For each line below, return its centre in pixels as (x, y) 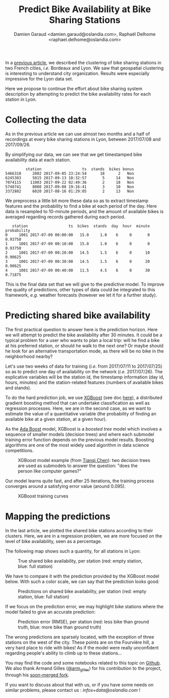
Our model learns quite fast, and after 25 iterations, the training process (80, 481)
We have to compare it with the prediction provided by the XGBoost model (82, 576)
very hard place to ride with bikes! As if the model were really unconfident (82, 647)
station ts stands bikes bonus (80, 169)
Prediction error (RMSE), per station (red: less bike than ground (83, 622)
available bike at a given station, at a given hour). (56, 419)
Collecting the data (46, 120)
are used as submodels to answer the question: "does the (78, 466)
